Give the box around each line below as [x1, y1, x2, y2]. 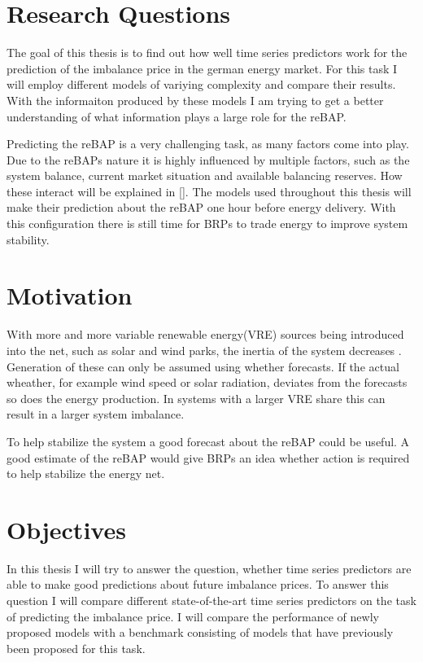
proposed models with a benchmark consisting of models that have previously [7, 624, 394, 641]
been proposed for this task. [7, 639, 146, 656]
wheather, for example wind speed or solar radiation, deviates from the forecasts [7, 374, 408, 391]
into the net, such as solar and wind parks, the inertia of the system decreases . [7, 341, 402, 358]
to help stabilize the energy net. [7, 465, 165, 482]
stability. [7, 230, 50, 248]
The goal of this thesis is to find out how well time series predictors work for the [7, 44, 408, 61]
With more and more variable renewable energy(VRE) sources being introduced [7, 326, 404, 343]
